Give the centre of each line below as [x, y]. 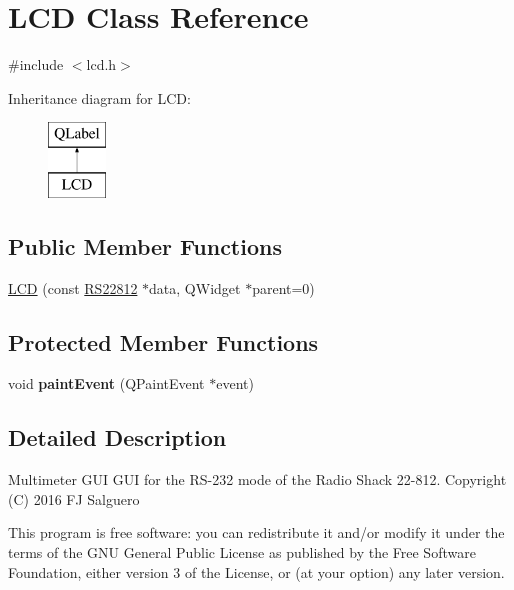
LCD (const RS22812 [73, 287]
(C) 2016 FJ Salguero [74, 498]
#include [36, 64]
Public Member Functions [145, 245]
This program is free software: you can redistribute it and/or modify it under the [256, 532]
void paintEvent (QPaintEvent [106, 383]
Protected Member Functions [163, 341]
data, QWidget [195, 287]
